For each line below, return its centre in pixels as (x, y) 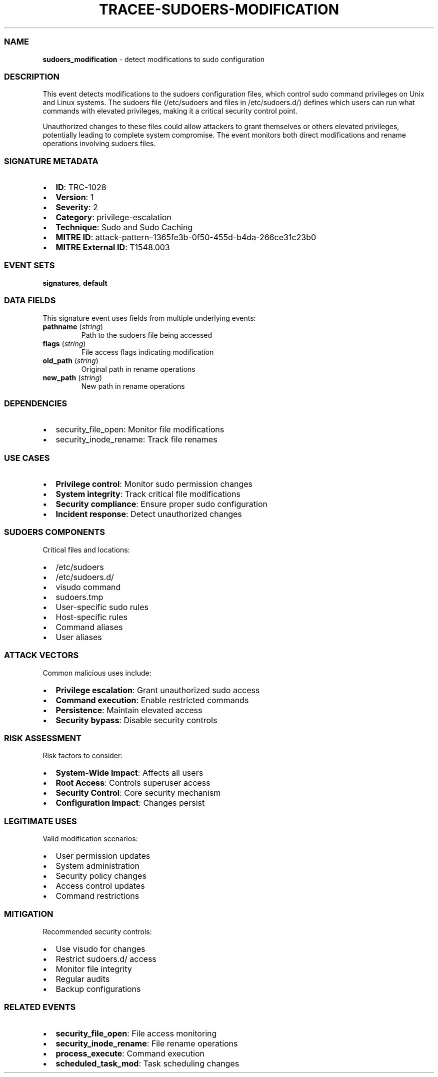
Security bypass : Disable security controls (136, 720)
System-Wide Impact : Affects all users (129, 773)
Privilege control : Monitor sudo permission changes (154, 484)
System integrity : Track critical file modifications (148, 494)
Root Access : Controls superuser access (133, 783)
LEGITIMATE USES (40, 821)
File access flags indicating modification (147, 352)
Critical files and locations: (86, 550)
